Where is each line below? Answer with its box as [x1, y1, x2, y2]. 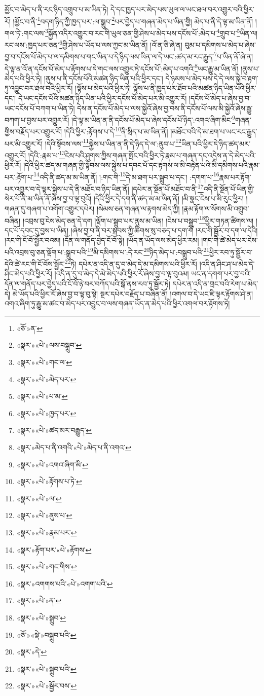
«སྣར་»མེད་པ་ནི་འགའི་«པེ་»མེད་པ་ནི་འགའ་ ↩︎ [16, 442, 131, 452]
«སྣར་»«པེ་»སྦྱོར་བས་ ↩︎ [16, 680, 77, 691]
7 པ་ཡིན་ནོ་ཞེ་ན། [213, 50, 253, 61]
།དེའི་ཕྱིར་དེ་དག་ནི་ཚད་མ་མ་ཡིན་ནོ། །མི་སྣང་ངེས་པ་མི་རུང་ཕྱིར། [93, 193, 244, 204]
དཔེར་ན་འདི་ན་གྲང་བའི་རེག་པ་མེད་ [172, 278, 258, 289]
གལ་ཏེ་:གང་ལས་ [5, 27, 46, 38]
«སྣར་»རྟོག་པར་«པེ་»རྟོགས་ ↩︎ [16, 544, 92, 555]
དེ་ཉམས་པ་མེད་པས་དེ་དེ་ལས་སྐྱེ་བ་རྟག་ [165, 72, 258, 83]
